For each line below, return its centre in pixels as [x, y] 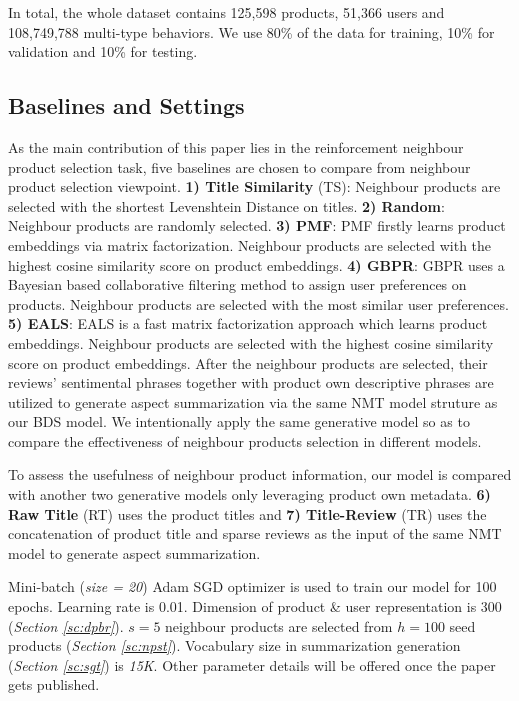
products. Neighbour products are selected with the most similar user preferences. [258, 303]
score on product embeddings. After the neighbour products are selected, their [248, 362]
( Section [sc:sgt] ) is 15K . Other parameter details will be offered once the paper [252, 664]
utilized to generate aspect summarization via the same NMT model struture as [253, 401]
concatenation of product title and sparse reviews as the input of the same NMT [255, 533]
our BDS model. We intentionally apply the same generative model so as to [239, 421]
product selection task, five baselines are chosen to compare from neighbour [239, 166]
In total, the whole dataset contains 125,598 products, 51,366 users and [226, 12]
